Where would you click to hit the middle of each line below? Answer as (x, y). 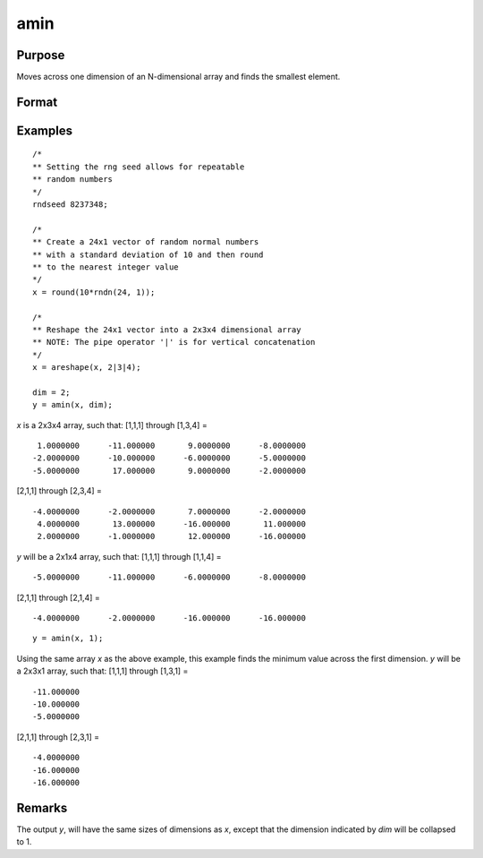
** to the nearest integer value (106, 267)
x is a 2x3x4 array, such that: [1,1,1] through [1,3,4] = (112, 425)
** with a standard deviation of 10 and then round (148, 254)
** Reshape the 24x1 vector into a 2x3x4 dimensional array (167, 330)
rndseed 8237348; (70, 205)
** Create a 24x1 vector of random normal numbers (146, 242)
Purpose (41, 55)
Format (37, 102)
